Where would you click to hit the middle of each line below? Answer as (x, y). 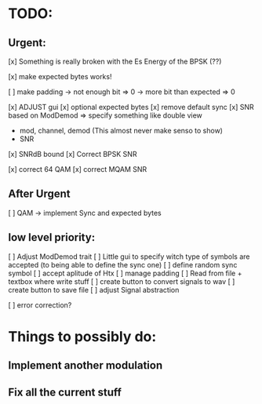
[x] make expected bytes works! (60, 76)
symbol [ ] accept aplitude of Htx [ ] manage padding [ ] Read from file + (125, 273)
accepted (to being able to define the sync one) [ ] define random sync (123, 264)
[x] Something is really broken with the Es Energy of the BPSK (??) (115, 61)
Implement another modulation (86, 366)
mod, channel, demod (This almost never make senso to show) (121, 131)
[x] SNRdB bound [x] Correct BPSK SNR (73, 154)
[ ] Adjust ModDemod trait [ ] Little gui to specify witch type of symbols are (129, 257)
